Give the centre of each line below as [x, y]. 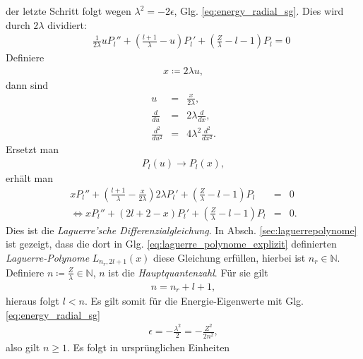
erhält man [29, 178]
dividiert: [67, 24]
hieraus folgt [32, 301]
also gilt [23, 347]
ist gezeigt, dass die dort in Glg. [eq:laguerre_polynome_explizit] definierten [171, 244]
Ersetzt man [32, 149]
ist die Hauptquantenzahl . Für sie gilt [188, 272]
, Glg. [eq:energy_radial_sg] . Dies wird [259, 11]
